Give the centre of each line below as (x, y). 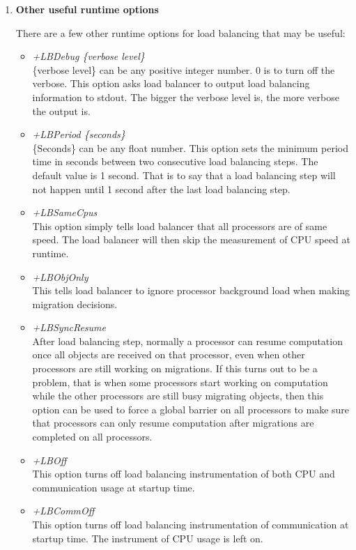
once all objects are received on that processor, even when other (169, 354)
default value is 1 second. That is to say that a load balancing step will (184, 175)
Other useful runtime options (87, 9)
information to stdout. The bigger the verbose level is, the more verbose (186, 97)
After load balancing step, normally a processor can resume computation (187, 341)
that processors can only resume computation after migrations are (173, 423)
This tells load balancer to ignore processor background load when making (191, 290)
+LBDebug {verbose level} (88, 56)
